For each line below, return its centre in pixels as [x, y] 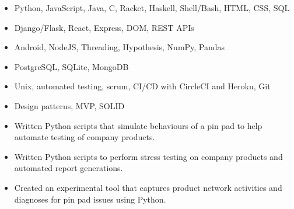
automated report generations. [69, 168]
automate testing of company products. [85, 137]
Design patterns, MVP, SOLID [69, 105]
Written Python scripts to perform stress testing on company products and [148, 156]
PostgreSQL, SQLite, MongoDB [71, 66]
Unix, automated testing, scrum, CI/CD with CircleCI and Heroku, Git [142, 86]
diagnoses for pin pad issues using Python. [90, 199]
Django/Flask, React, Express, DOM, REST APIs [104, 27]
